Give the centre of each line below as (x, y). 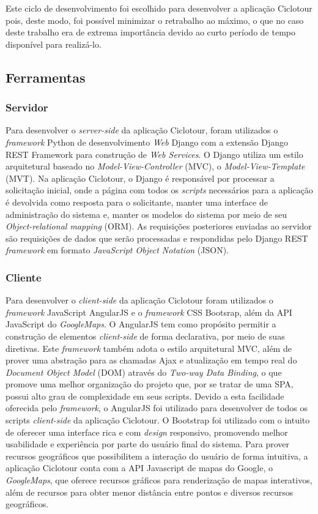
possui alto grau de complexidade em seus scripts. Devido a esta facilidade (145, 396)
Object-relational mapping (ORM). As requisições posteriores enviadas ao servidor (159, 226)
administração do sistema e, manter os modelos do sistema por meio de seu (146, 214)
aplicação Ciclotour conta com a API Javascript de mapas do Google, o (139, 468)
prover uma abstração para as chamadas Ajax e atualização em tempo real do (151, 360)
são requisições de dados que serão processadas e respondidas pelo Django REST (157, 238)
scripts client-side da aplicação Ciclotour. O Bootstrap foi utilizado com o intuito (158, 420)
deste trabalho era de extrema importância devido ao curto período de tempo (150, 32)
